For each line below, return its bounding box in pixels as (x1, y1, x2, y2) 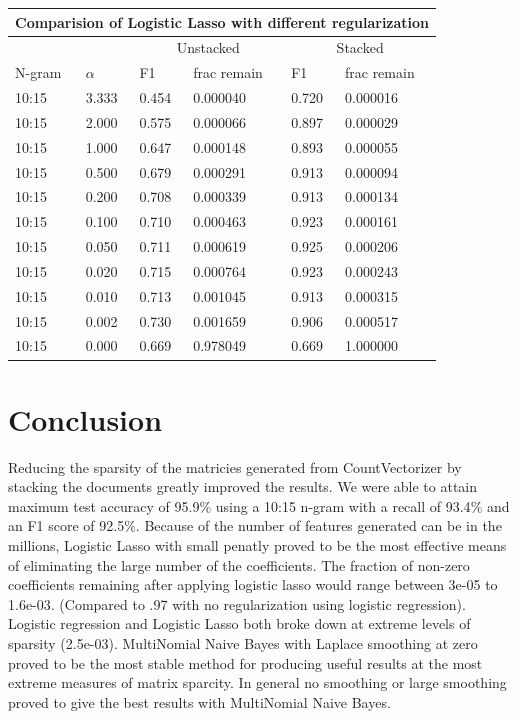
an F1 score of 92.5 (8, 515, 125, 536)
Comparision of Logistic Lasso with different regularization (15, 11, 430, 32)
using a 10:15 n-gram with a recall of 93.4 (215, 495, 471, 516)
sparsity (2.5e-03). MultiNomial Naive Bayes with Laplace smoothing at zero (8, 633, 478, 654)
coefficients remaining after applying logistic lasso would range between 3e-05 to (8, 574, 498, 595)
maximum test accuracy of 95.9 (8, 495, 200, 516)
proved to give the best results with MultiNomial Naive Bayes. (8, 691, 391, 712)
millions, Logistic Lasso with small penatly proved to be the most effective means (8, 535, 507, 556)
